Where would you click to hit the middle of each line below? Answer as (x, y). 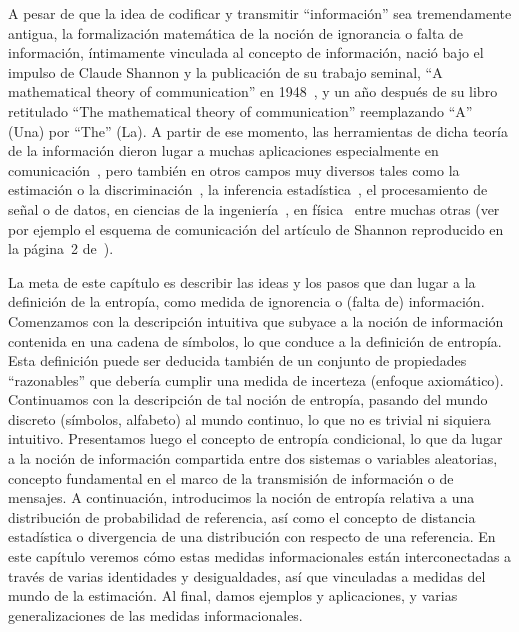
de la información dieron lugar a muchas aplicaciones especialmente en (223, 150)
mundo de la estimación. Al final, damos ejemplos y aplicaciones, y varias (233, 595)
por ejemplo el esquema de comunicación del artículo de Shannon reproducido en (256, 228)
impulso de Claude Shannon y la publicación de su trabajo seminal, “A (225, 71)
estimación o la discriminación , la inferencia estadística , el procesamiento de (248, 189)
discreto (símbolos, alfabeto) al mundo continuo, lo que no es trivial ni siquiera (249, 418)
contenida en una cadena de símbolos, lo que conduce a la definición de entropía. (255, 340)
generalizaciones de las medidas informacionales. (155, 614)
